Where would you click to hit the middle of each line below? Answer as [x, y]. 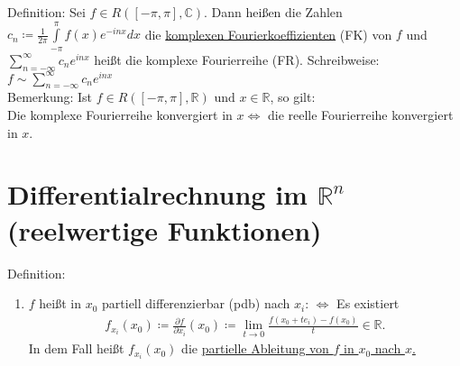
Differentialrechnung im [157, 194]
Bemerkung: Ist [50, 97]
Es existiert [368, 303]
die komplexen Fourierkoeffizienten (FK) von [268, 34]
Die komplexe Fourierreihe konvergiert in [120, 115]
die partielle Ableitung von [255, 348]
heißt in [60, 303]
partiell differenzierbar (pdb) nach [196, 303]
